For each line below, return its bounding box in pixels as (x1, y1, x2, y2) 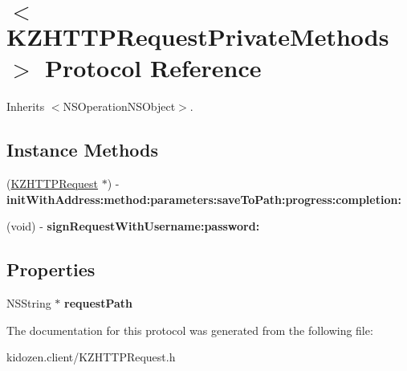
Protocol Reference (45, 51, 262, 84)
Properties (6, 257, 96, 282)
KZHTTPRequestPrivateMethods (6, 20, 389, 53)
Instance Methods (6, 137, 158, 162)
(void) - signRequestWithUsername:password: (6, 218, 260, 234)
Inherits (6, 98, 45, 115)
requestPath (64, 295, 133, 312)
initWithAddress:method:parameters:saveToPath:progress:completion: (6, 190, 401, 207)
